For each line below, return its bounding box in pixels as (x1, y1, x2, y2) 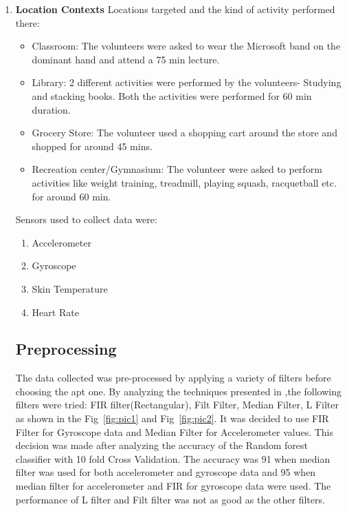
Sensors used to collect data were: (15, 212, 157, 227)
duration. (32, 102, 71, 116)
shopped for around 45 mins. (32, 138, 153, 153)
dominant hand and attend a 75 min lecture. (32, 52, 220, 66)
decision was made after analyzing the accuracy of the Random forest (15, 438, 308, 452)
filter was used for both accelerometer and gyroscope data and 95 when (15, 465, 316, 479)
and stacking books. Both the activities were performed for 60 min (32, 88, 312, 103)
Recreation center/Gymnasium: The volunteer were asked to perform (32, 162, 322, 176)
